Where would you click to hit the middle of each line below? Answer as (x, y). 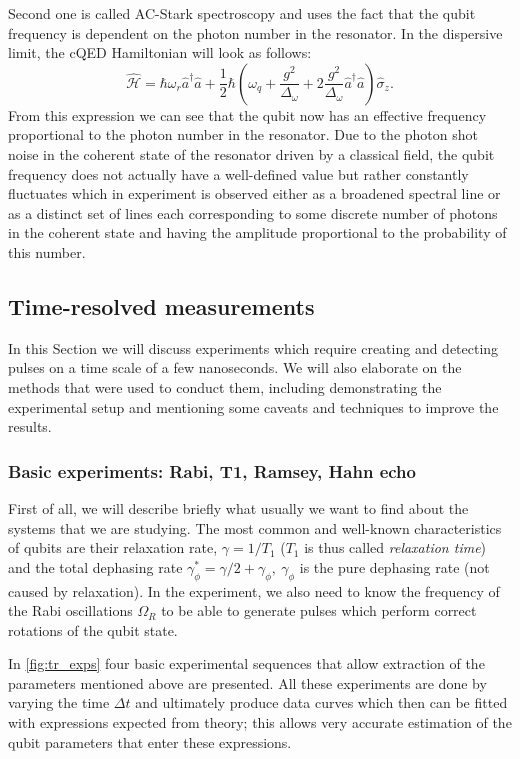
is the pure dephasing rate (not (394, 566)
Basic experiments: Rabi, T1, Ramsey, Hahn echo (212, 470)
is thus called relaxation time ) (395, 547)
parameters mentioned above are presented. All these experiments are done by (247, 682)
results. (30, 426)
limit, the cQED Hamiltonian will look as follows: (160, 52)
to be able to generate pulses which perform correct (319, 610)
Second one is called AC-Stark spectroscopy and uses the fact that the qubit (242, 13)
